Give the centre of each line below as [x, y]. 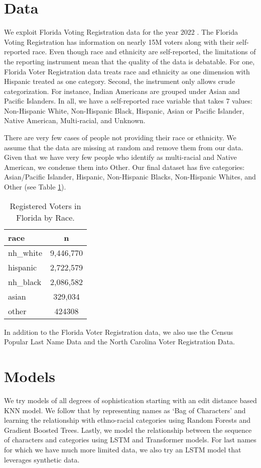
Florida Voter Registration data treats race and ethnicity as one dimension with [127, 71]
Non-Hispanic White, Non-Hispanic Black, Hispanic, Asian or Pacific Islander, [124, 110]
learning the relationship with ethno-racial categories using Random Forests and [127, 420]
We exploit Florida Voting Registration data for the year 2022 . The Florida [121, 32]
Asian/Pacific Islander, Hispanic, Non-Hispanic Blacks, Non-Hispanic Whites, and [130, 177]
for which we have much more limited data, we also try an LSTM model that [123, 449]
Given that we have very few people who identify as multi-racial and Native [120, 157]
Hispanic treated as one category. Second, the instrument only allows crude [120, 81]
